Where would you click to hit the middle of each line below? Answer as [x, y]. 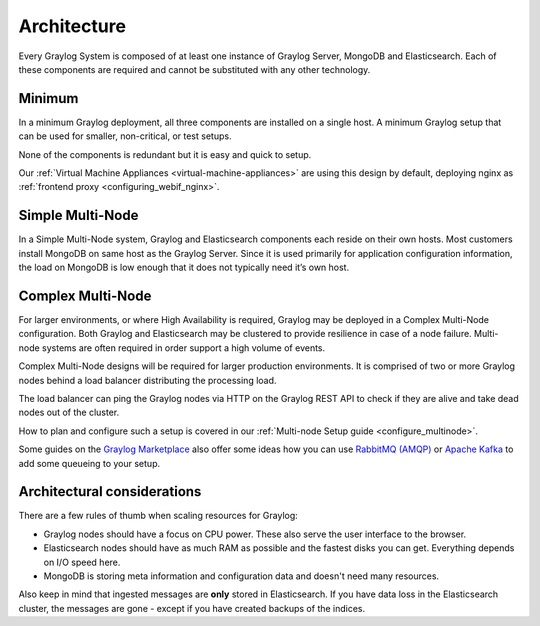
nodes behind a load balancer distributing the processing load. [147, 380]
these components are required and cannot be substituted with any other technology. [194, 69]
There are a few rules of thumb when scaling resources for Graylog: [158, 516]
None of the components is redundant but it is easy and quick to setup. [165, 154]
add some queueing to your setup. [89, 463]
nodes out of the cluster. [69, 412]
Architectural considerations [110, 491]
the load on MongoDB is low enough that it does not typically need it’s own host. [184, 267]
